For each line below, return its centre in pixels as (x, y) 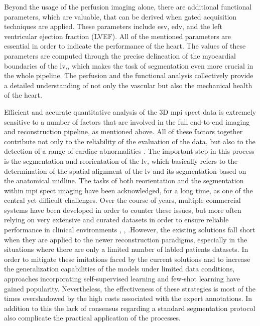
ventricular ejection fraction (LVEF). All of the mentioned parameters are (118, 36)
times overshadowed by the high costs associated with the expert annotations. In (128, 298)
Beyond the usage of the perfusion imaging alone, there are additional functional (128, 7)
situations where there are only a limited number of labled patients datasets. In (126, 249)
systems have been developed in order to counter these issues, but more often (123, 210)
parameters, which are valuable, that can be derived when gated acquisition (120, 16)
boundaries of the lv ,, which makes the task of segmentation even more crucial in (129, 65)
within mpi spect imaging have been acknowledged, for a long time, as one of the (128, 190)
